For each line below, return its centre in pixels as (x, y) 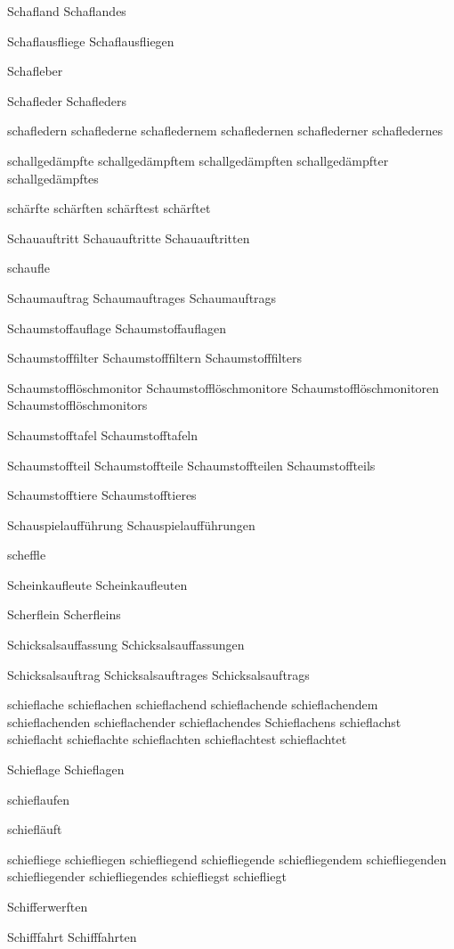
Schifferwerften (48, 906)
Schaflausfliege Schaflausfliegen (91, 41)
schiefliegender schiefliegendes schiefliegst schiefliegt (147, 876)
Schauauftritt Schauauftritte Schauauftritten (129, 237)
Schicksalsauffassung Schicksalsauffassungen (126, 645)
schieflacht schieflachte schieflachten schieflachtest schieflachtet (177, 739)
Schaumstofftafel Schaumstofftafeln (103, 434)
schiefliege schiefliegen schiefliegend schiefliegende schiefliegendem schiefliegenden (227, 859)
